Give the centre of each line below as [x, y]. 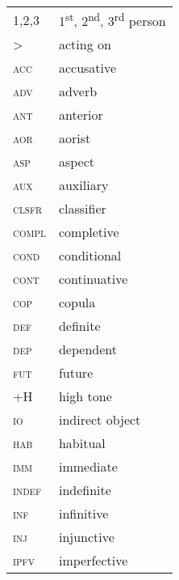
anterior [81, 115]
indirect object [100, 420]
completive [89, 232]
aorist [75, 138]
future [76, 373]
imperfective [93, 561]
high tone [85, 396]
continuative [93, 279]
